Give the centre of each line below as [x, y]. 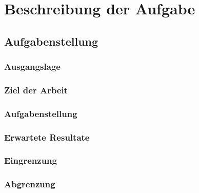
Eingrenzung [31, 160]
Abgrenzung [30, 184]
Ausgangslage [32, 66]
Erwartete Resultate [47, 137]
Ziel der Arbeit [36, 90]
